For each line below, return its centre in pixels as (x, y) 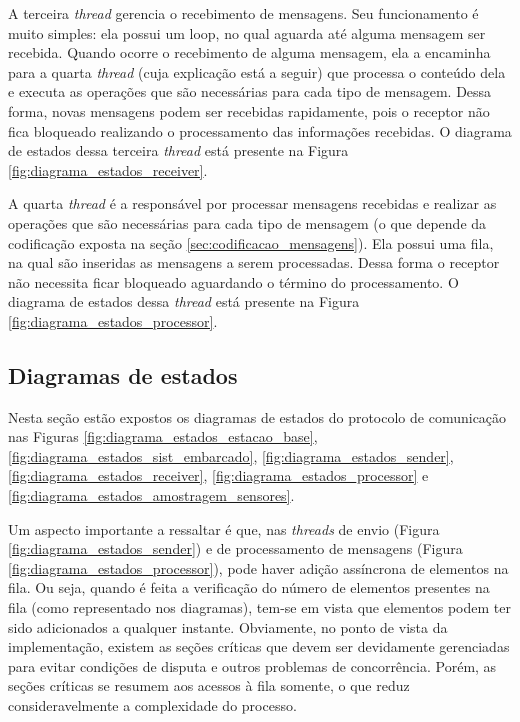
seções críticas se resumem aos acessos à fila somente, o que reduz (209, 685)
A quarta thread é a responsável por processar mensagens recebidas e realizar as (252, 203)
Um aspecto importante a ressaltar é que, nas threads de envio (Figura (224, 528)
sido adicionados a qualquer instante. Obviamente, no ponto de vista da (228, 626)
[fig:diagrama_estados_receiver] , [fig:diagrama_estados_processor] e (218, 475)
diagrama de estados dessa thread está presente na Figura (184, 301)
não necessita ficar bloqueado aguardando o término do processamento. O (233, 281)
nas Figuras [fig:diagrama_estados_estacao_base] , (163, 436)
